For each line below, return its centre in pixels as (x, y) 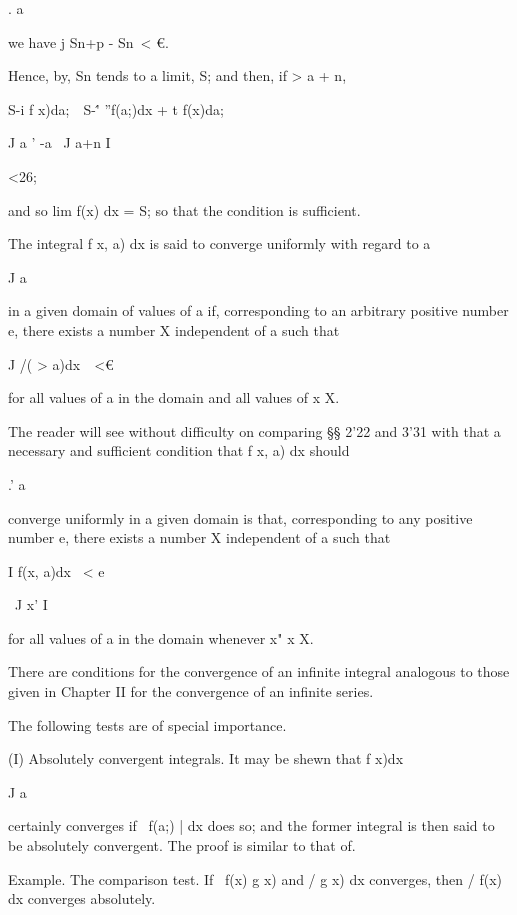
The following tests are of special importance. (147, 724)
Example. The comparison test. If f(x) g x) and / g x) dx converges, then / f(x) (255, 878)
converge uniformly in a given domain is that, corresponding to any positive (240, 517)
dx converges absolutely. (82, 898)
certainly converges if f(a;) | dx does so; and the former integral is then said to (251, 825)
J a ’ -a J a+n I (59, 142)
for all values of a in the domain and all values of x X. (174, 397)
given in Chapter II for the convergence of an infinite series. (191, 691)
